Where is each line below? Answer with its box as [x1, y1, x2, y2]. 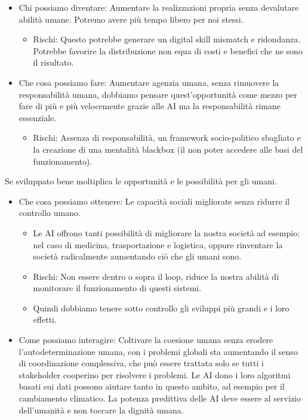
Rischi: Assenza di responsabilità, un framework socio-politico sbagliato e [33, 131, 301, 144]
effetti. [33, 313, 57, 326]
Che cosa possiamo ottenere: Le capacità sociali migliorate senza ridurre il [19, 194, 290, 207]
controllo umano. [19, 206, 81, 219]
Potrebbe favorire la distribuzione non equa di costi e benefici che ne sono [33, 44, 303, 57]
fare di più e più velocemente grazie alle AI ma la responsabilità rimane [19, 100, 281, 112]
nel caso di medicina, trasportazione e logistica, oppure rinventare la [33, 238, 283, 251]
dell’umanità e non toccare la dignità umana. [19, 403, 184, 416]
